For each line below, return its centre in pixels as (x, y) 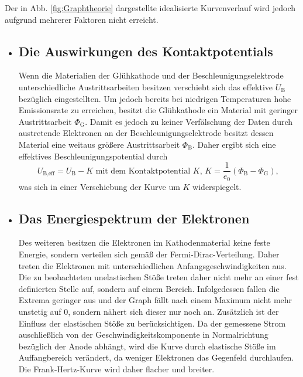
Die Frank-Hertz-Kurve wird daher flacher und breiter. (116, 368)
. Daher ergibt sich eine (234, 144)
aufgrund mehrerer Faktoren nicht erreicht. (82, 19)
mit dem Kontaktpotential (143, 171)
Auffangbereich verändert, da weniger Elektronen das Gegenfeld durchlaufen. (156, 357)
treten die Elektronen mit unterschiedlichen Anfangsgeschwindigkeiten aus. (152, 265)
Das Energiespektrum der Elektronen (134, 218)
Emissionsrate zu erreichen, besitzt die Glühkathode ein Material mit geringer (158, 110)
